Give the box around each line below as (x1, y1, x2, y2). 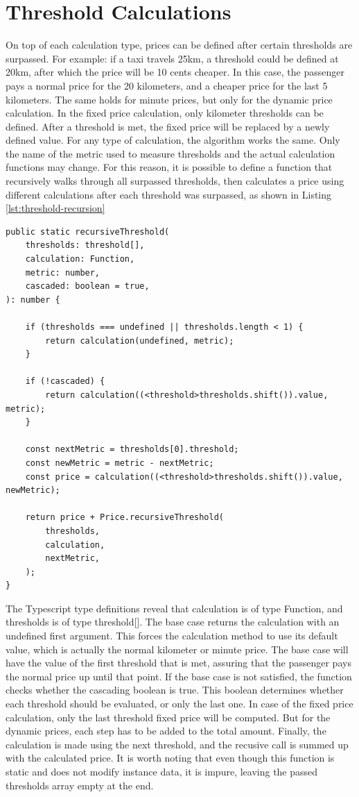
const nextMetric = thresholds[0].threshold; (25, 444, 239, 455)
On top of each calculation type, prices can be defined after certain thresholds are (6, 37, 353, 52)
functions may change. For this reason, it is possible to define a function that (6, 160, 333, 174)
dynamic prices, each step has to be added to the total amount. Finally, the (6, 723, 326, 738)
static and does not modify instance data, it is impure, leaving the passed (6, 764, 318, 778)
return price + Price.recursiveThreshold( (25, 512, 224, 523)
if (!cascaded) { (25, 376, 105, 387)
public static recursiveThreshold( (6, 226, 170, 237)
